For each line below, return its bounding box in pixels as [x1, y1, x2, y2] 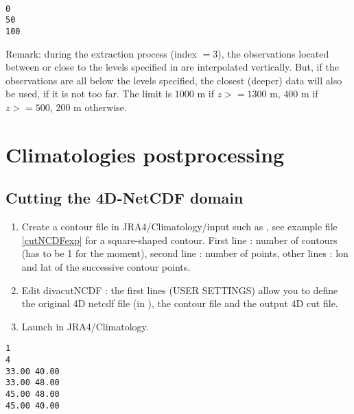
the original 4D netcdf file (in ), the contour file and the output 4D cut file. [21, 296, 338, 310]
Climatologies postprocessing [5, 140, 285, 168]
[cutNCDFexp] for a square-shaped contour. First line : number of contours [21, 232, 338, 247]
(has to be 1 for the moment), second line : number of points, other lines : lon [21, 246, 349, 260]
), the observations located [217, 46, 329, 60]
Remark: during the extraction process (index [5, 46, 197, 60]
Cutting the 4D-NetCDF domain [5, 187, 244, 208]
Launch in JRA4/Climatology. [21, 319, 149, 333]
